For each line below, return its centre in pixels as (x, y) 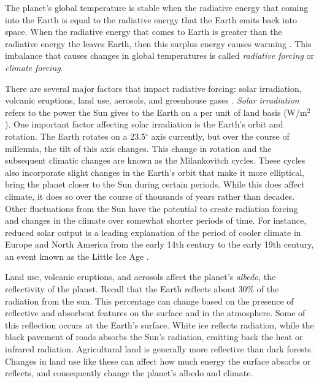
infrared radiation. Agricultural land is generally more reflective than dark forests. (159, 349)
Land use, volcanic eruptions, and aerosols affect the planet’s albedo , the (140, 277)
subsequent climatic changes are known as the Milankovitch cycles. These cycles (155, 160)
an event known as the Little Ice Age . (77, 256)
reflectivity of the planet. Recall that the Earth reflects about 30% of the (142, 289)
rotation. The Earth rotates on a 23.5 (75, 136)
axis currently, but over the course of (220, 136)
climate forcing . (34, 67)
